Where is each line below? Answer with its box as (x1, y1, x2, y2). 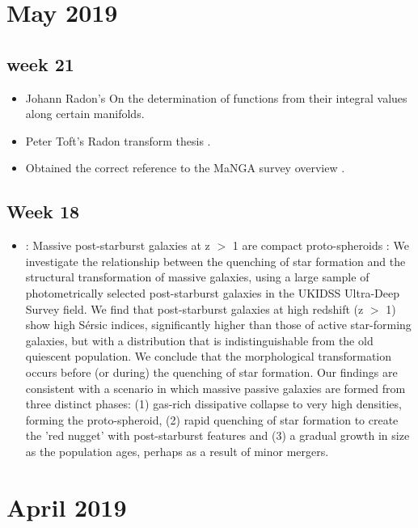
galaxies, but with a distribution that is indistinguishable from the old (25, 332, 374, 348)
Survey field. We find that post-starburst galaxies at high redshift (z (25, 300, 364, 317)
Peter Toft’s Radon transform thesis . (25, 132, 211, 149)
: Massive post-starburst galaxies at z (25, 237, 210, 254)
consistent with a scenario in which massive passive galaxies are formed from (25, 379, 406, 396)
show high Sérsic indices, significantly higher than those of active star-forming (25, 316, 412, 333)
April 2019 (6, 490, 127, 523)
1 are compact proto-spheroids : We (232, 237, 409, 254)
